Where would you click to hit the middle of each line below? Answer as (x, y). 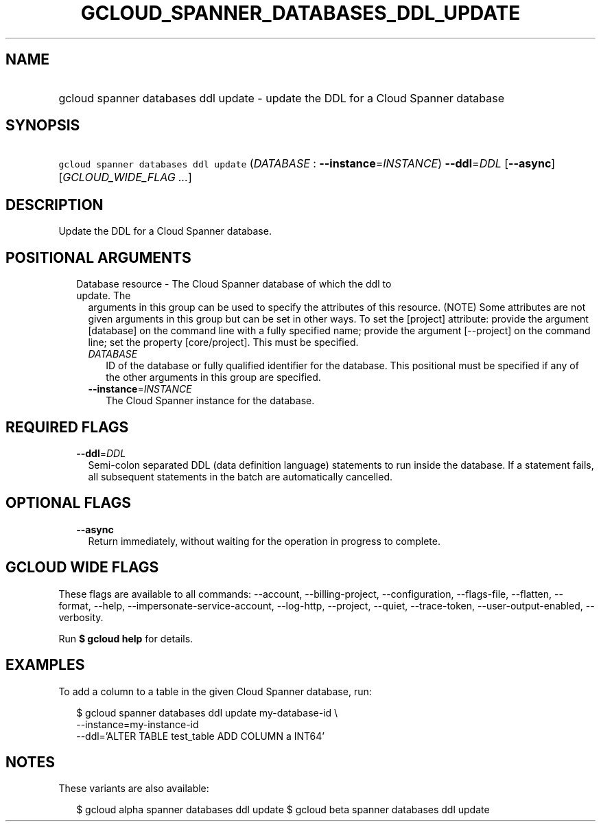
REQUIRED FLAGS (67, 427)
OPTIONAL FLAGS (68, 503)
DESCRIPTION (55, 205)
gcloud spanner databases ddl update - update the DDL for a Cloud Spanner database (282, 98)
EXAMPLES (45, 665)
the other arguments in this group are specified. (213, 377)
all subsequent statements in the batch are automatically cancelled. (240, 476)
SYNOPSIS (43, 126)
